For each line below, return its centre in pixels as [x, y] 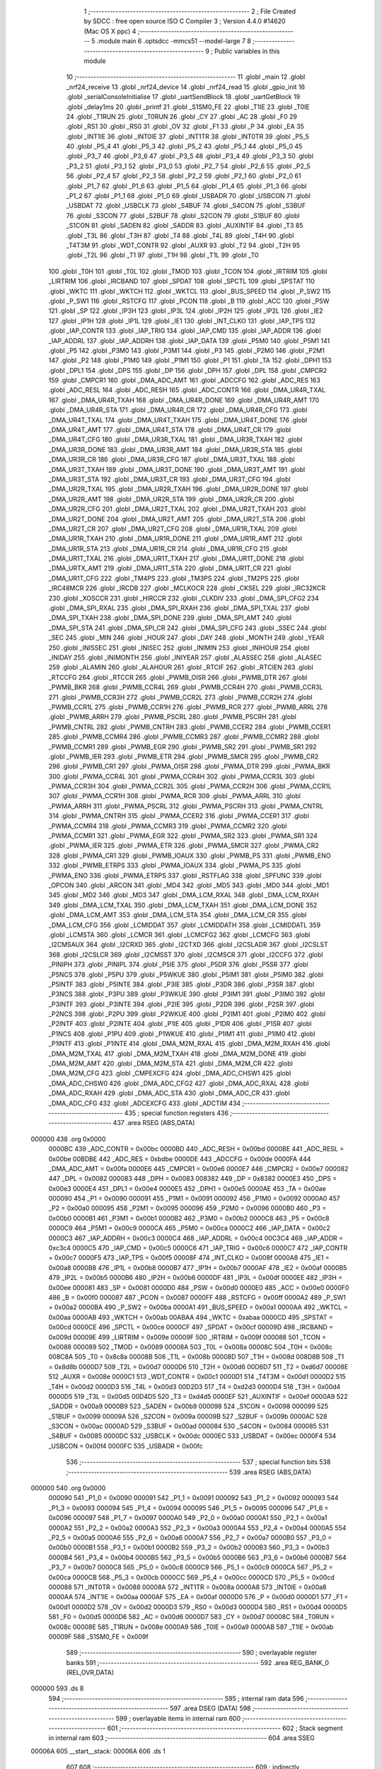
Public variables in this [247, 51]
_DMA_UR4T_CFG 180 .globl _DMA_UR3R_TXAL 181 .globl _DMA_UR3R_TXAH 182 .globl [175, 439]
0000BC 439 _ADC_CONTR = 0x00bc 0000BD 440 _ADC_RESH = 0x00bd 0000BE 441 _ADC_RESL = [196, 1149]
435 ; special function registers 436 [176, 1113]
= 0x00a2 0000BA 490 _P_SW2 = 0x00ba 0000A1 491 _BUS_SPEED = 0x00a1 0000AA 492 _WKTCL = [198, 1307]
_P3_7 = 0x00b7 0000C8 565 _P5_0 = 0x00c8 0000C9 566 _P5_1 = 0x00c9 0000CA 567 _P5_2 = [191, 1567]
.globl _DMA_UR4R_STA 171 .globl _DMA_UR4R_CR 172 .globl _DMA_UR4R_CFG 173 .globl [178, 410]
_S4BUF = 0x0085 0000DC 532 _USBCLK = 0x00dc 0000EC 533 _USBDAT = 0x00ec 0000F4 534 [192, 1436]
